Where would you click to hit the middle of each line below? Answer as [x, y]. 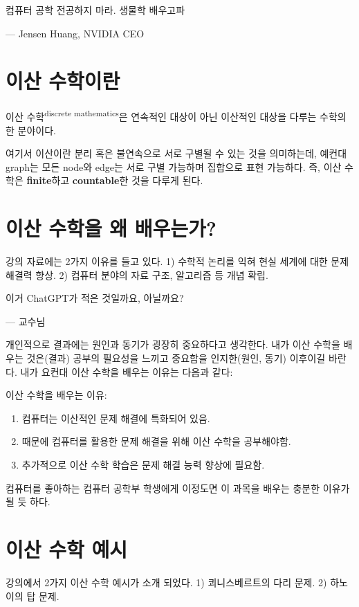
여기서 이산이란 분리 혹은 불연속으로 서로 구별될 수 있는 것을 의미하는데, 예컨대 [176, 153]
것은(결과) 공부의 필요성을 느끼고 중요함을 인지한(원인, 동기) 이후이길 [176, 358]
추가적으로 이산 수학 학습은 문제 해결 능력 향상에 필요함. [143, 464]
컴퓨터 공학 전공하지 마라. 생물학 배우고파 [95, 10]
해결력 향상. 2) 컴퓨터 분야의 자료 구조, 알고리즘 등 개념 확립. [137, 274]
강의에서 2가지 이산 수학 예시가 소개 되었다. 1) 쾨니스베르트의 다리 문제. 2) [166, 582]
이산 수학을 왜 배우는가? [111, 228]
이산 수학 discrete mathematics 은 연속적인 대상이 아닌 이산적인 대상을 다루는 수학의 [176, 115]
